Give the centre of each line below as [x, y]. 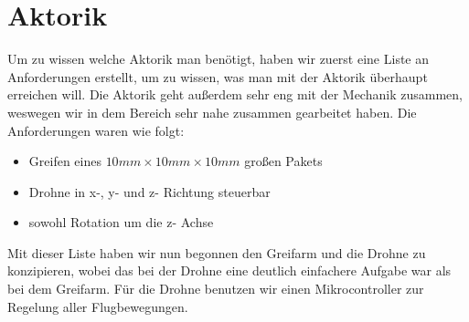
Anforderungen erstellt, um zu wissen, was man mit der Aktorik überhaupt [218, 76]
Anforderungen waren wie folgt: [96, 130]
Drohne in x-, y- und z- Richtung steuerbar [149, 191]
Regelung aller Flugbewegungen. [98, 306]
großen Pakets [283, 161]
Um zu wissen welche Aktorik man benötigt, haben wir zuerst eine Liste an [219, 59]
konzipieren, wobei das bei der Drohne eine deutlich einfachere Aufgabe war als [229, 270]
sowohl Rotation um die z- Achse [121, 222]
